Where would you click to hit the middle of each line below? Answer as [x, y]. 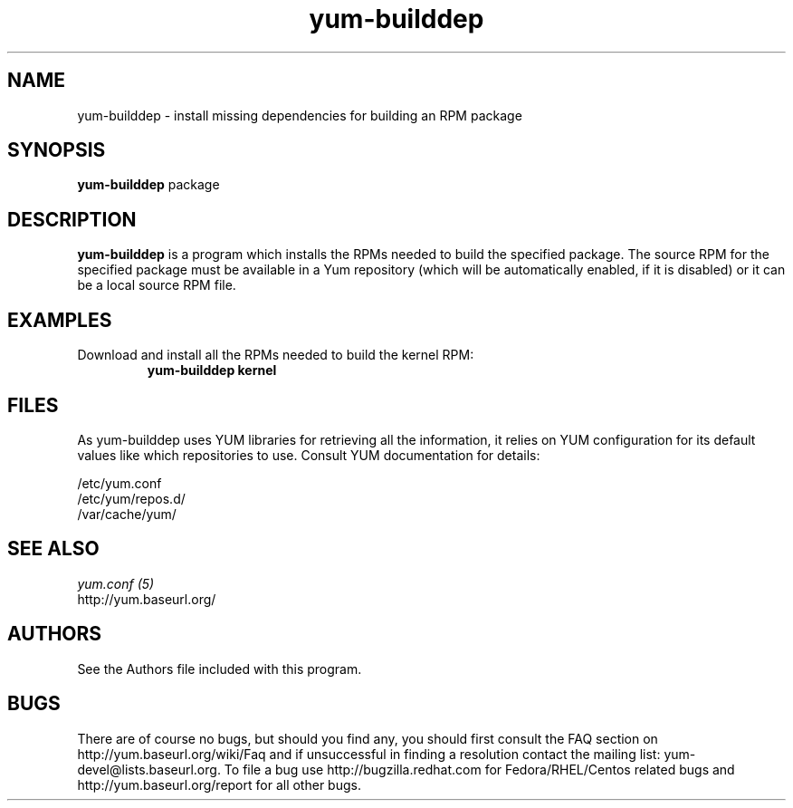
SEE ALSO [53, 549]
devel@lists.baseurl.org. [149, 769]
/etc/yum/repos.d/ [131, 498]
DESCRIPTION [72, 219]
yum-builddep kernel [212, 370]
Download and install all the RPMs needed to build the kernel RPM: [276, 355]
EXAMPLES [60, 320]
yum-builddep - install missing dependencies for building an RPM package [300, 115]
